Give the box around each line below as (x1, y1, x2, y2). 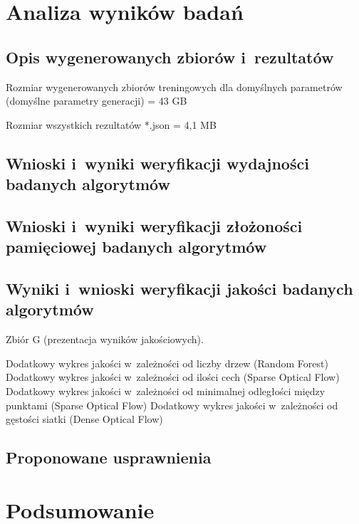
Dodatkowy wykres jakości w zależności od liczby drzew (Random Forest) (6, 355, 328, 370)
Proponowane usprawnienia (6, 446, 212, 468)
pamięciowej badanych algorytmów (6, 236, 267, 258)
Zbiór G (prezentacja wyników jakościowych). (6, 332, 204, 347)
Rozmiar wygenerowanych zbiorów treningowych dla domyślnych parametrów (6, 79, 343, 94)
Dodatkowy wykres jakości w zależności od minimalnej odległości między (6, 384, 326, 399)
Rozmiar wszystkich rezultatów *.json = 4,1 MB (6, 117, 217, 132)
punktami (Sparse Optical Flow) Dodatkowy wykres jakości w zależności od (6, 397, 338, 412)
